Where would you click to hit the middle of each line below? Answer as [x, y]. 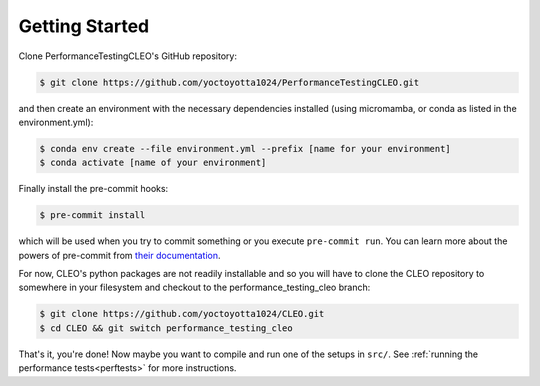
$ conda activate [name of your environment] [153, 163]
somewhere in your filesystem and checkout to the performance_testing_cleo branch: [194, 287]
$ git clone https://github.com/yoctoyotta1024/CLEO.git [182, 314]
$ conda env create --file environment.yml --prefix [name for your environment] [245, 148]
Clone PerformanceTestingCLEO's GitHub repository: [127, 56]
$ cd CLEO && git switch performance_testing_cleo [166, 328]
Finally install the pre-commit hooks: [93, 189]
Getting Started [84, 26]
